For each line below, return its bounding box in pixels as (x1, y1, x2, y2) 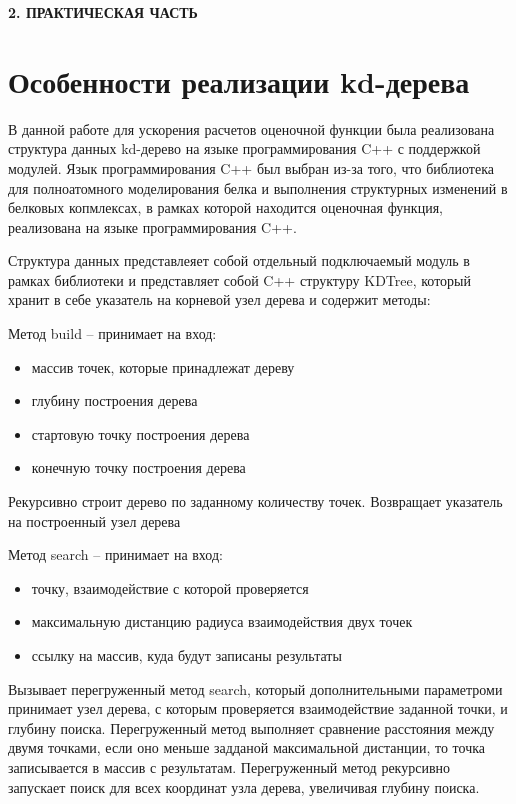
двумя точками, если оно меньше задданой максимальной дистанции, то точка (8, 737, 486, 758)
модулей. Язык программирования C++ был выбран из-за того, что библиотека (8, 157, 494, 178)
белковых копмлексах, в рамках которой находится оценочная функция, (8, 197, 443, 218)
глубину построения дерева (31, 390, 198, 411)
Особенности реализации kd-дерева (8, 60, 470, 101)
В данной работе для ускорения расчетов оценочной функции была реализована (8, 118, 495, 139)
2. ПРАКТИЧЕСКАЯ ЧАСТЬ (8, 2, 198, 22)
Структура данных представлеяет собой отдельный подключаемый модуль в (8, 250, 470, 271)
